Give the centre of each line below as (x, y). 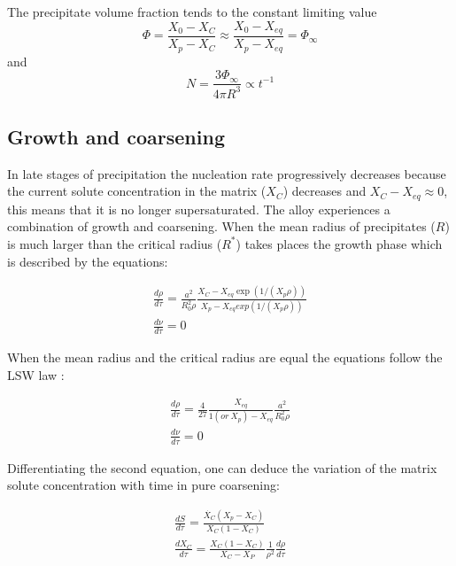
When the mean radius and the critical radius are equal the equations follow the (225, 357)
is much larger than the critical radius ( (115, 243)
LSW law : (36, 374)
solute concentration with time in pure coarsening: (143, 485)
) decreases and (325, 191)
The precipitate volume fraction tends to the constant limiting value (192, 12)
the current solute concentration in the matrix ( (137, 191)
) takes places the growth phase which (339, 243)
